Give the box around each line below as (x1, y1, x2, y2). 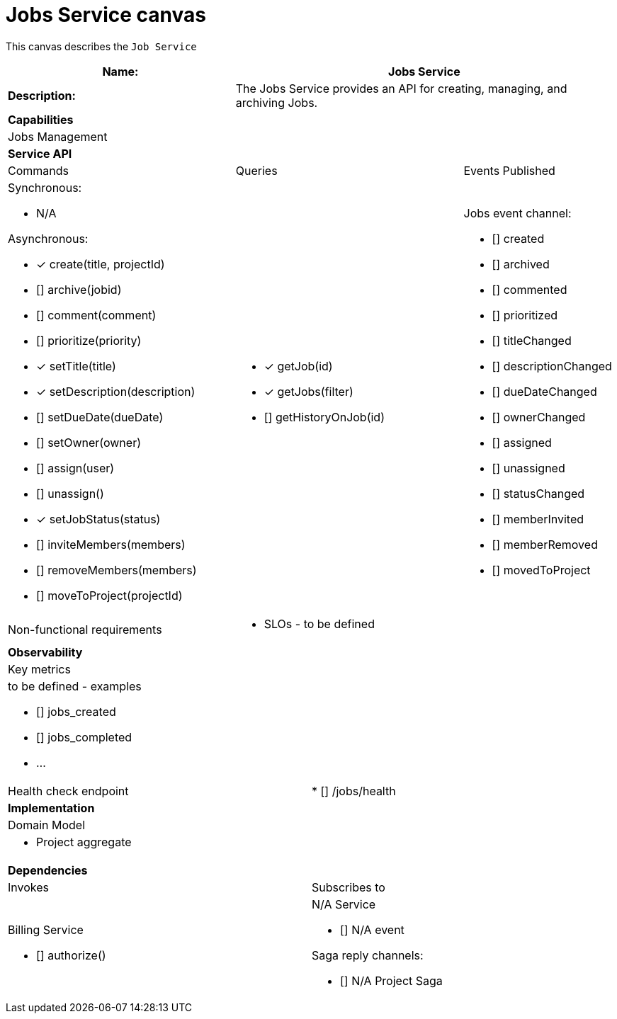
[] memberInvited (492, 511, 584, 526)
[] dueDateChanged (492, 384, 597, 399)
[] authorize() (36, 947, 106, 962)
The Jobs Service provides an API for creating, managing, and (235, 81, 567, 96)
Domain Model (8, 817, 86, 832)
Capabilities (8, 112, 74, 127)
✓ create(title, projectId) (36, 256, 165, 271)
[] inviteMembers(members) (36, 537, 186, 552)
